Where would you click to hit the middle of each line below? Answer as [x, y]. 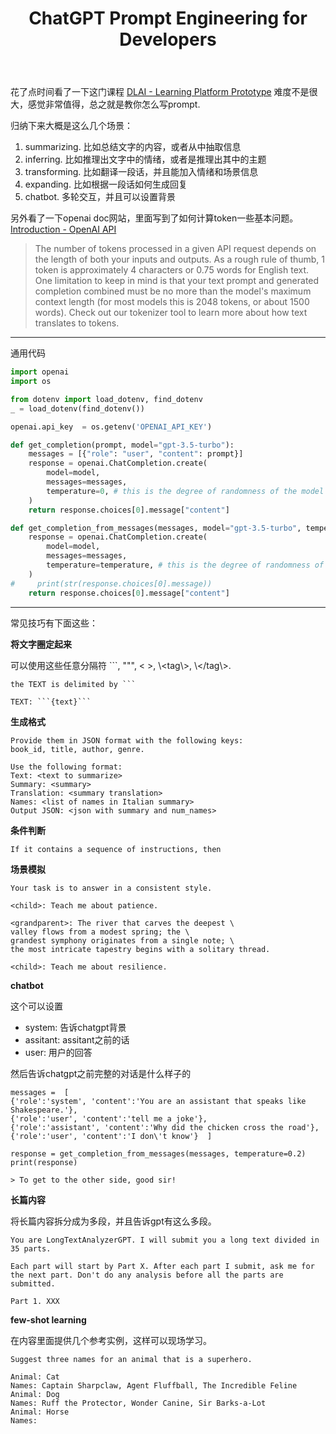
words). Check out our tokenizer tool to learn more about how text [171, 313]
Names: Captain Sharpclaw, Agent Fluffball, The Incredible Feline [154, 1385]
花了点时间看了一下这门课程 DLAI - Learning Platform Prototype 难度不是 [160, 92]
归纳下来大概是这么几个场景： [71, 126]
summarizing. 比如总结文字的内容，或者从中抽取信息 [133, 147]
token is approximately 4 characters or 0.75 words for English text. [172, 270]
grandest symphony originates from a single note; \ [122, 940]
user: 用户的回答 [58, 1052]
